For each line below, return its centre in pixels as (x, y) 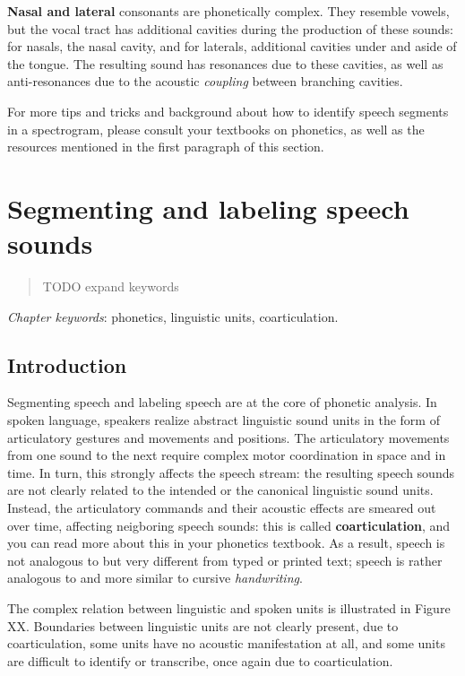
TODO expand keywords (111, 286)
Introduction (67, 364)
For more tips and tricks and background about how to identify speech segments (228, 111)
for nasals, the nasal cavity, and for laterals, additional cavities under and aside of (232, 46)
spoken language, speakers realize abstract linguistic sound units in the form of (224, 420)
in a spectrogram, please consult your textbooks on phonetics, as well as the (216, 129)
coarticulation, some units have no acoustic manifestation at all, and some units (226, 643)
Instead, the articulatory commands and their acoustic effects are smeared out (222, 508)
